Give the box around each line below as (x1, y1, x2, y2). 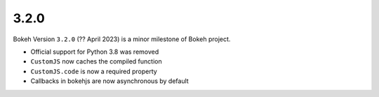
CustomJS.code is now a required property (30, 67, 157, 75)
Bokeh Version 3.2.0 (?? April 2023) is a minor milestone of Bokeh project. (13, 35, 231, 43)
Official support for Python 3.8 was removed (30, 47, 159, 56)
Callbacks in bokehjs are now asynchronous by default (30, 77, 189, 85)
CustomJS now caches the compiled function (30, 57, 162, 66)
